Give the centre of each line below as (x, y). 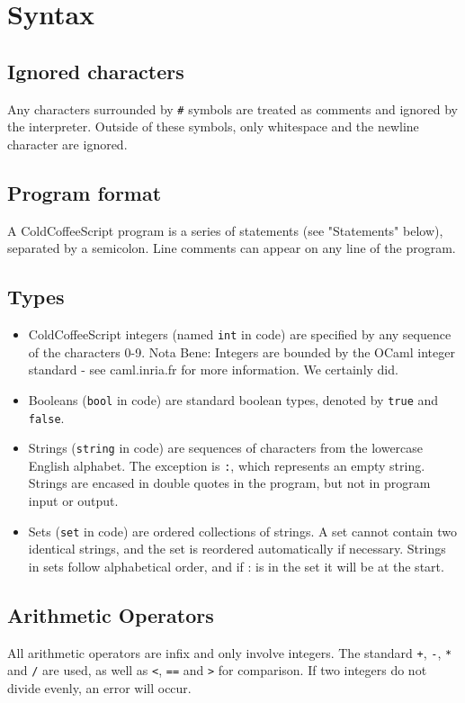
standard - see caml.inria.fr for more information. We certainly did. (213, 370)
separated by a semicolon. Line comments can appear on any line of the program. (232, 248)
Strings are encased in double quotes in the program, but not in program (229, 483)
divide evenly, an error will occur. (99, 688)
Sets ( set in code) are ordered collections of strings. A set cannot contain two (243, 531)
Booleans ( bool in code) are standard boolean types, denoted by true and (233, 399)
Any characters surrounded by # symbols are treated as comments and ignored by (232, 108)
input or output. (73, 501)
